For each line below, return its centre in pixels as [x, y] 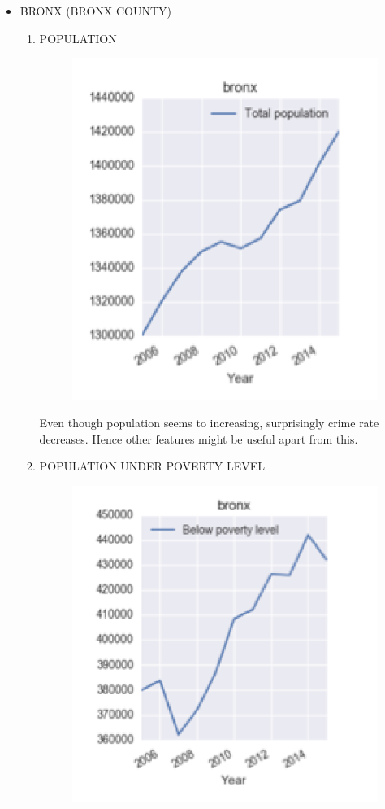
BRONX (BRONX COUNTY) [96, 11]
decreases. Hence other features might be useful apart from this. [199, 438]
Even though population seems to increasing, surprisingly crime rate [209, 423]
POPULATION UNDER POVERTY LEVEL [152, 466]
